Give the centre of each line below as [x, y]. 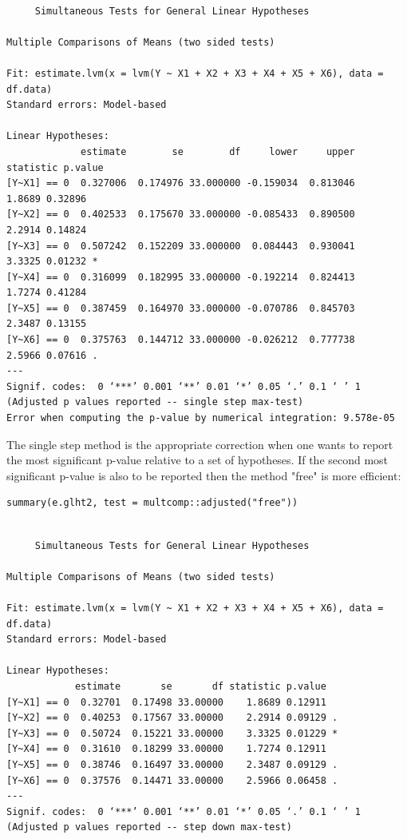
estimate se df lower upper [218, 151]
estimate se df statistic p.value [200, 686]
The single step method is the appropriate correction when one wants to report [200, 444]
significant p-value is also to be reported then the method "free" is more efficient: [204, 475]
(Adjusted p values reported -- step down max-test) [149, 827]
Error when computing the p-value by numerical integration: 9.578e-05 [201, 418]
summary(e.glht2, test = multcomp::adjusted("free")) [152, 503]
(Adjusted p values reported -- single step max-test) [155, 402]
